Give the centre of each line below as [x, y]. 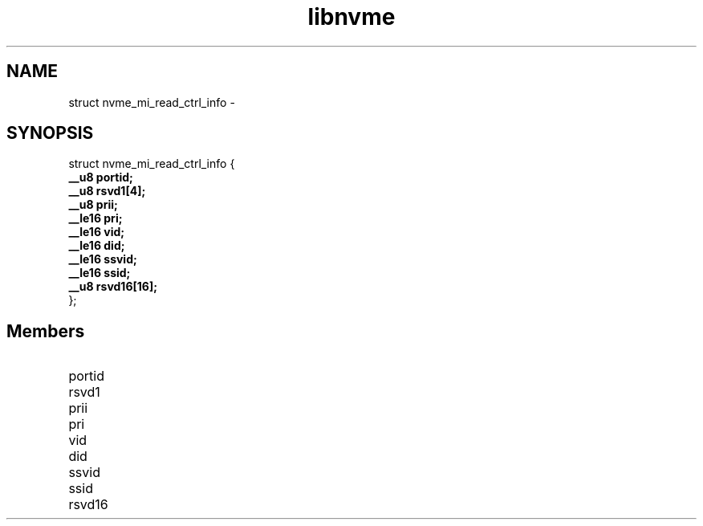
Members [46, 331]
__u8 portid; [101, 177]
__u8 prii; [93, 205]
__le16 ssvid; [103, 259]
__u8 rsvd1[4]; [107, 191]
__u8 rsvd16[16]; [113, 287]
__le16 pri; [95, 218]
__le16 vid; [97, 232]
